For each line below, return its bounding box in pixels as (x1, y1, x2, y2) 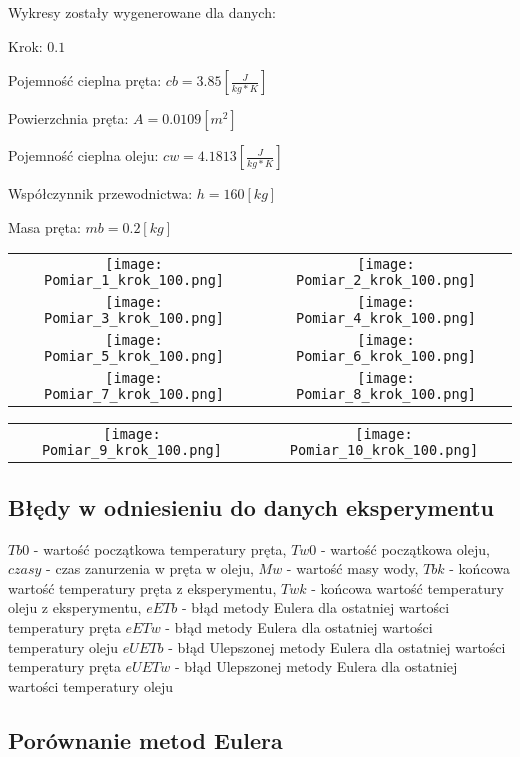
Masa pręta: (8, 216, 81, 237)
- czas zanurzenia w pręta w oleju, (46, 558, 254, 579)
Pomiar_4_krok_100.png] (295, 310, 477, 327)
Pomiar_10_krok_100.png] (289, 442, 479, 459)
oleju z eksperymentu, (8, 597, 142, 618)
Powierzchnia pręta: (8, 108, 129, 129)
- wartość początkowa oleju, (321, 538, 490, 559)
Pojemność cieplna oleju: (8, 145, 159, 166)
